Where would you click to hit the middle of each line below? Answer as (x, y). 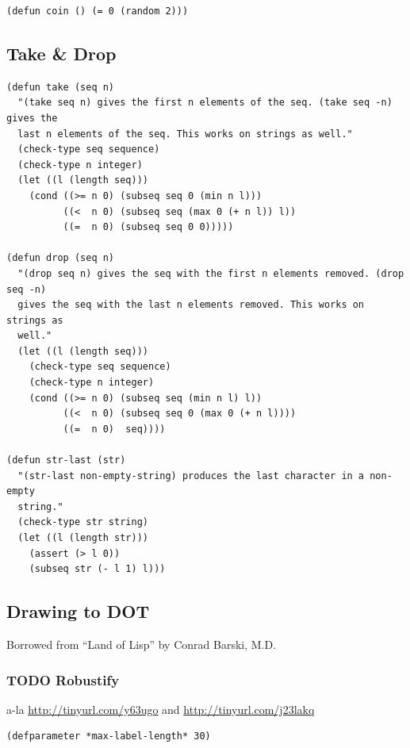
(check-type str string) (83, 522)
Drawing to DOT (78, 611)
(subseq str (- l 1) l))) (97, 569)
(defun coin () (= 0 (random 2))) (98, 11)
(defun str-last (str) (66, 460)
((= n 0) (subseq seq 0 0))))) (148, 227)
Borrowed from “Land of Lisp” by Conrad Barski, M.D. (142, 644)
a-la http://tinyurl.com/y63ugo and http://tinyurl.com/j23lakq (161, 709)
